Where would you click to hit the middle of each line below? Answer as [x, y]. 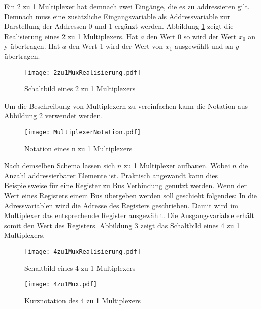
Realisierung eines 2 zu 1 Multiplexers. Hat [71, 36]
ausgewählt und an [204, 46]
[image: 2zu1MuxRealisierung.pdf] [83, 72]
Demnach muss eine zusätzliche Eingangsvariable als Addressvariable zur [117, 16]
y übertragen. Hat [32, 46]
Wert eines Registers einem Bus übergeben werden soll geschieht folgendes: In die [131, 195]
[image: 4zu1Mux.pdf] [61, 284]
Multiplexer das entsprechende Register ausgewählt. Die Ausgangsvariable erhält [129, 215]
